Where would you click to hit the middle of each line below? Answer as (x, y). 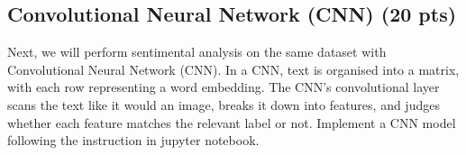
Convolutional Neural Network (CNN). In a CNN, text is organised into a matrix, (233, 69)
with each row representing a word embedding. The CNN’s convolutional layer (224, 87)
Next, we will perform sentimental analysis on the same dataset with (197, 52)
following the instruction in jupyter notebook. (133, 140)
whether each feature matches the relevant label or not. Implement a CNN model (232, 122)
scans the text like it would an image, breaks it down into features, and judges (224, 104)
